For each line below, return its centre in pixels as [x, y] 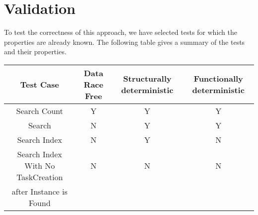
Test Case [39, 84]
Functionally [218, 79]
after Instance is [39, 191]
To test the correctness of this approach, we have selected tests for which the [121, 32]
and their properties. [35, 52]
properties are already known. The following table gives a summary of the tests [125, 42]
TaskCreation [40, 177]
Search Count [40, 110]
